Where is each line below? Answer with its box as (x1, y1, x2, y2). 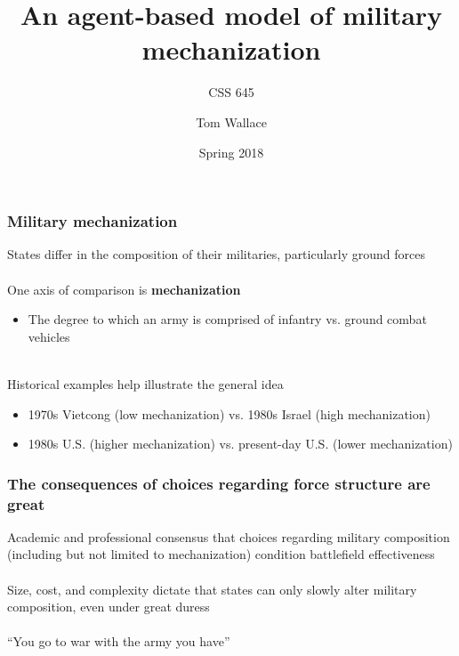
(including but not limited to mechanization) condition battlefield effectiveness (7, 545, 435, 563)
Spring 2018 (198, 142, 264, 161)
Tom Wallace (196, 112, 267, 131)
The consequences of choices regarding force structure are (7, 472, 431, 494)
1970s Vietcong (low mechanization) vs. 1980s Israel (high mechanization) (28, 404, 431, 423)
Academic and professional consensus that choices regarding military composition (7, 527, 450, 546)
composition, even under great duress (7, 597, 210, 616)
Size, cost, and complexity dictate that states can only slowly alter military (7, 579, 417, 598)
